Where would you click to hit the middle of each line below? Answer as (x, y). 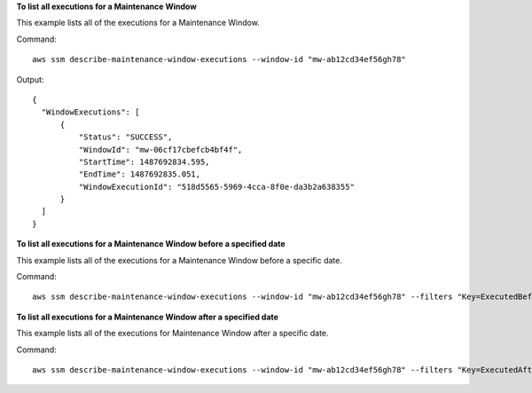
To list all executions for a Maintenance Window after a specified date (148, 317)
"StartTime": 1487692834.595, (144, 161)
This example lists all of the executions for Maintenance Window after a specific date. (172, 334)
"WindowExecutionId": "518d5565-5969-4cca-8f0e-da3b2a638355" (216, 187)
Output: (30, 79)
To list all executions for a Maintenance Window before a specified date (151, 244)
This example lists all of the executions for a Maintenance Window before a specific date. (180, 260)
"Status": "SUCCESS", (125, 137)
